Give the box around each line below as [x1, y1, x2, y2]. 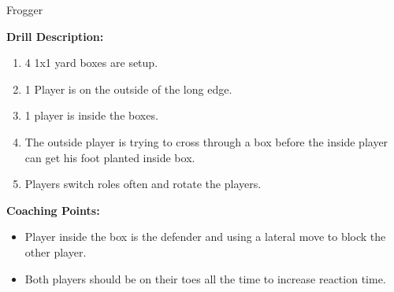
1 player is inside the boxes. [24, 107, 158, 124]
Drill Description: [6, 28, 104, 44]
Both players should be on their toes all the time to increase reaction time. [24, 270, 386, 286]
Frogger [6, 2, 43, 17]
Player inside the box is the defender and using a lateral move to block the [24, 228, 386, 245]
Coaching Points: [6, 201, 100, 218]
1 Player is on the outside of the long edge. [24, 80, 232, 97]
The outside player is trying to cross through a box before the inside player [24, 133, 388, 150]
